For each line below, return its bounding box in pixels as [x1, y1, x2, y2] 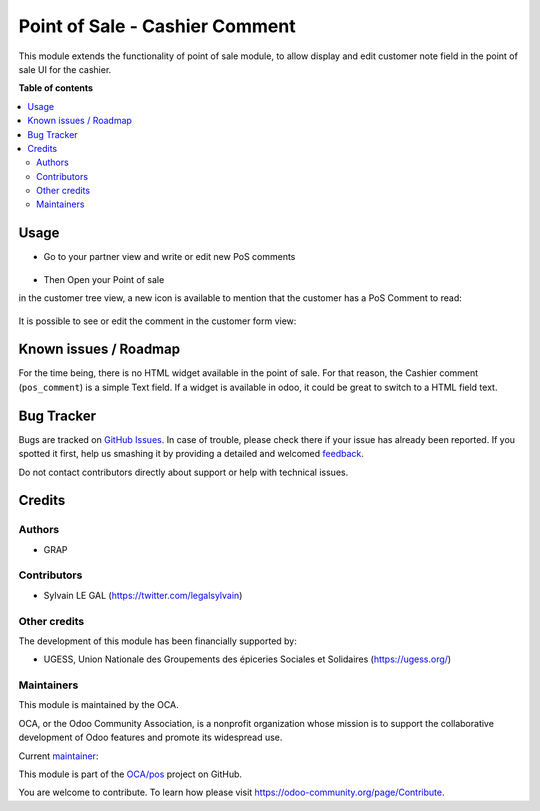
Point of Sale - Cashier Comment [18, 15, 296, 37]
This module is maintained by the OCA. [18, 699, 179, 711]
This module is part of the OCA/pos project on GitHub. [18, 768, 243, 780]
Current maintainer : [18, 750, 99, 762]
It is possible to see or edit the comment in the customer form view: [18, 315, 297, 327]
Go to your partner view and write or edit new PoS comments [43, 251, 296, 263]
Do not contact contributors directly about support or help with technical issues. [18, 466, 349, 478]
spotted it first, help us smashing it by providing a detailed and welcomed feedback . [18, 448, 365, 460]
